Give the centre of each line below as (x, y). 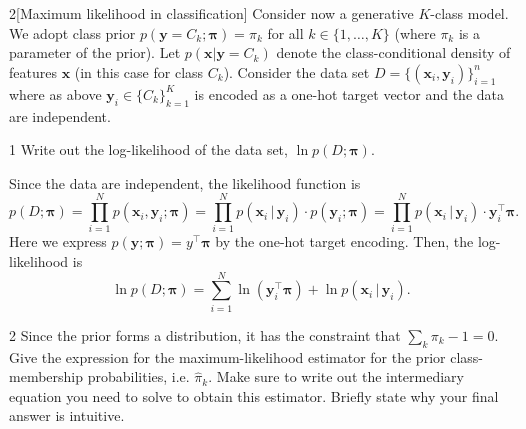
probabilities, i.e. (138, 376)
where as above (55, 93)
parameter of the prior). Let (95, 52)
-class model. (469, 13)
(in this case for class (139, 71)
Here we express (58, 241)
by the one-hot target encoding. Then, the (344, 241)
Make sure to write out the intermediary (340, 376)
